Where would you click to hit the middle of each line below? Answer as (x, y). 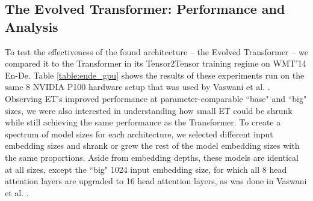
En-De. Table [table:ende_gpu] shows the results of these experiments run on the (155, 75)
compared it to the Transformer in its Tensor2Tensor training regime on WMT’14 (156, 63)
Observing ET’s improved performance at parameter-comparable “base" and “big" (156, 98)
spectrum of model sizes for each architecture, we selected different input (139, 133)
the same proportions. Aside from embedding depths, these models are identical (152, 157)
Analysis (32, 26)
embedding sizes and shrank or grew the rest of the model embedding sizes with (152, 145)
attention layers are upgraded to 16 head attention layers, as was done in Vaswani (156, 181)
